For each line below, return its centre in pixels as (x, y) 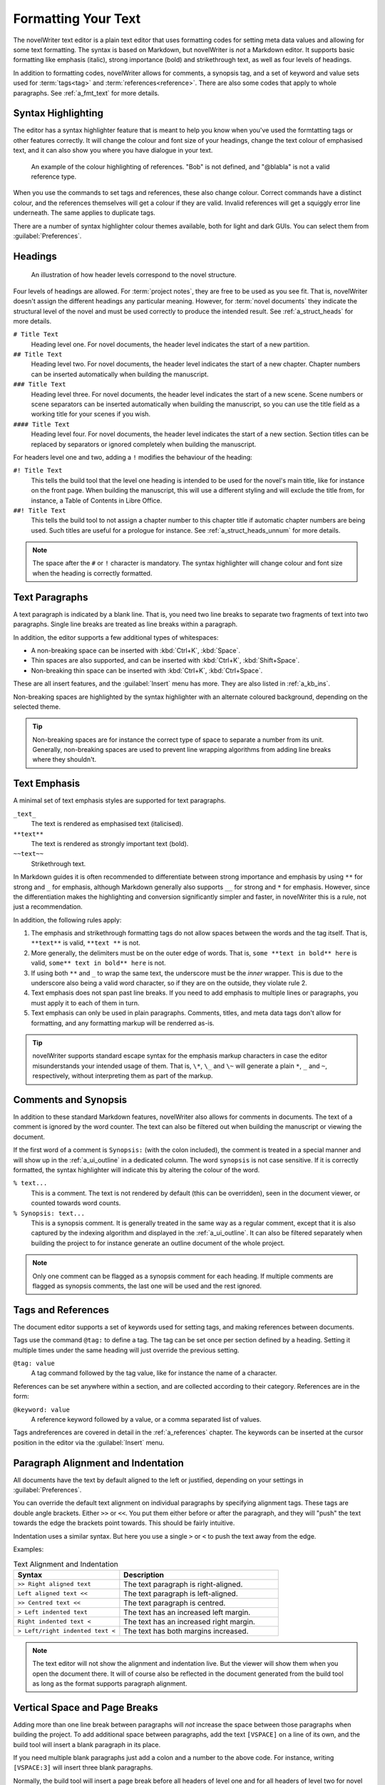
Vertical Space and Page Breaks (86, 1708)
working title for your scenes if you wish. (91, 414)
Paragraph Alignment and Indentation (99, 1463)
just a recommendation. (48, 907)
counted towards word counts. (76, 1203)
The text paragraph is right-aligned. (183, 1584)
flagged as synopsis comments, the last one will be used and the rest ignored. (147, 1286)
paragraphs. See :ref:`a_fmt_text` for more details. (86, 93)
